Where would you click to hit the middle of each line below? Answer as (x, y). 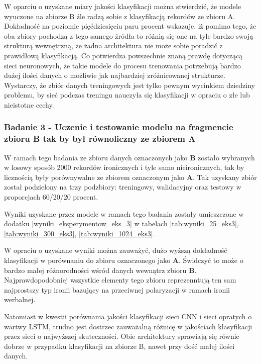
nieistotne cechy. (29, 104)
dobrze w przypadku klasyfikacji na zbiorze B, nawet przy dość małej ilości (119, 346)
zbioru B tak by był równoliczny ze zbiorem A (100, 139)
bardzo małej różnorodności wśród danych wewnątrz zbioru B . (100, 270)
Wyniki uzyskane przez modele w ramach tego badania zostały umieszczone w (124, 213)
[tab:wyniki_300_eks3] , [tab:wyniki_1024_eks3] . (80, 233)
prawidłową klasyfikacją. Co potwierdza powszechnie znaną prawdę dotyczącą (123, 55)
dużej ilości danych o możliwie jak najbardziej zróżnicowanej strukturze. (115, 75)
